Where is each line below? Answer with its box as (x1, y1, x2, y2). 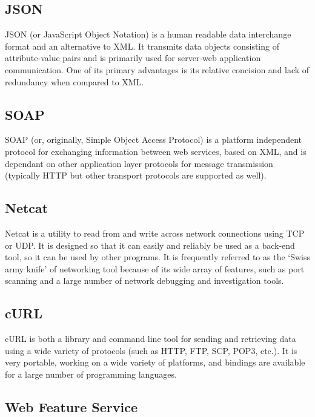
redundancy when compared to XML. (5, 75, 144, 88)
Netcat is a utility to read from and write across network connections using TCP (5, 226, 305, 239)
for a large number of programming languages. (5, 367, 177, 380)
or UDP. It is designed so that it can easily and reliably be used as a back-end (5, 238, 295, 251)
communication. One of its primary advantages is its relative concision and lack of (5, 63, 310, 76)
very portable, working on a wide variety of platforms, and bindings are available (5, 356, 305, 369)
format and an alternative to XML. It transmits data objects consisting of (5, 39, 279, 52)
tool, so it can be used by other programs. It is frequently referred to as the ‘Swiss (5, 251, 311, 263)
